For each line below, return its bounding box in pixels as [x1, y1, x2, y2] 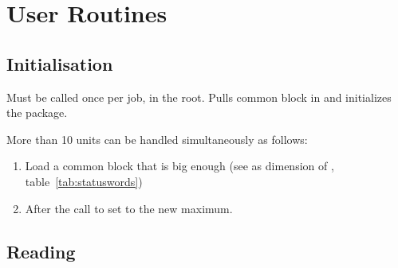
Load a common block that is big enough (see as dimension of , [25, 157, 334, 174]
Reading [6, 239, 76, 263]
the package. [6, 104, 68, 121]
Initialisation [6, 51, 113, 76]
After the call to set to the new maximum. [25, 200, 233, 216]
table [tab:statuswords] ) [25, 173, 143, 189]
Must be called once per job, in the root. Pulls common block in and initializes [6, 88, 392, 105]
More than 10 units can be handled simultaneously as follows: [6, 130, 308, 147]
